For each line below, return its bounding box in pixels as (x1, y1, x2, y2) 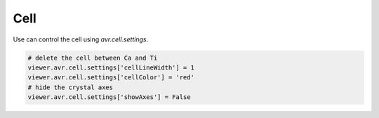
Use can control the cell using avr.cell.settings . (13, 35, 149, 44)
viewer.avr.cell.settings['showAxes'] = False (27, 93, 191, 101)
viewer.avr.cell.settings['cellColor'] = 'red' (27, 74, 194, 81)
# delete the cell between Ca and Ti (27, 53, 158, 62)
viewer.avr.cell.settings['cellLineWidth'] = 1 (27, 63, 194, 72)
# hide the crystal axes (27, 83, 114, 91)
